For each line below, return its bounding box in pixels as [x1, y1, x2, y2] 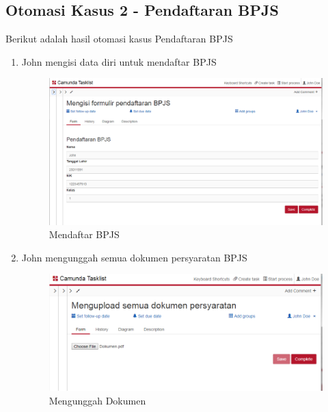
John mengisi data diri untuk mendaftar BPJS [21, 54, 217, 68]
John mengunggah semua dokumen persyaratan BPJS [21, 250, 247, 264]
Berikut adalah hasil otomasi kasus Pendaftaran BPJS [5, 31, 233, 46]
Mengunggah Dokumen [49, 393, 146, 407]
